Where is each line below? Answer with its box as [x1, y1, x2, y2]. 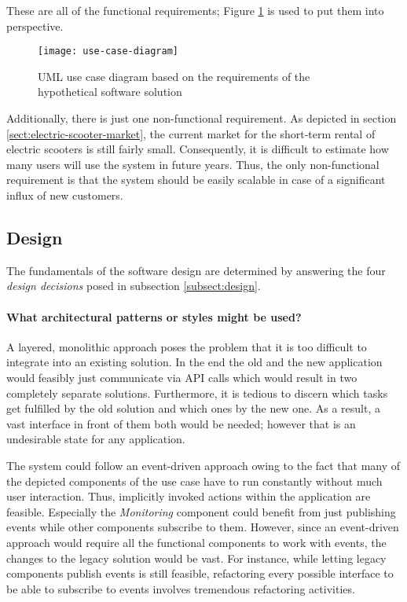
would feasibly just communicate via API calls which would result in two [6, 369, 357, 385]
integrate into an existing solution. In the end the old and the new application [6, 354, 383, 370]
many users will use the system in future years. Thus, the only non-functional [6, 156, 379, 172]
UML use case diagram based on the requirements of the [38, 68, 310, 84]
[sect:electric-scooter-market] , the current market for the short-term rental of [6, 125, 376, 141]
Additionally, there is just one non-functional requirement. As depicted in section [6, 110, 397, 127]
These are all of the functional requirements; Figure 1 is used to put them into [6, 2, 384, 18]
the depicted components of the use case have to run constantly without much [6, 472, 383, 489]
